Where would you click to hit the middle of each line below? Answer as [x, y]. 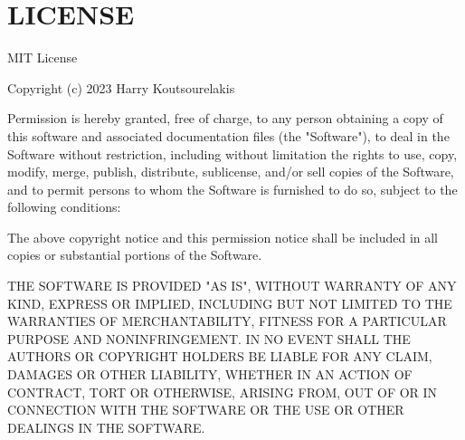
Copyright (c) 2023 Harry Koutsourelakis [121, 87]
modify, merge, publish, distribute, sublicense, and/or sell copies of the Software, [231, 172]
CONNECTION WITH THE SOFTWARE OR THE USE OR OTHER [206, 410]
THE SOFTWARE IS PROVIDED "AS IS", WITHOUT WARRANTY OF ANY [232, 286]
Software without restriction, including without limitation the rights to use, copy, [232, 153]
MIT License [43, 57]
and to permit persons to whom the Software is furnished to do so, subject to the [232, 189]
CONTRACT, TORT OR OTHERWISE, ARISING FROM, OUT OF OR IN [223, 392]
